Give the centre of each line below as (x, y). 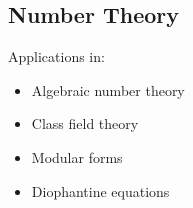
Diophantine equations (100, 190)
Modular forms (77, 156)
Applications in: (56, 56)
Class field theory (85, 123)
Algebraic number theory (108, 89)
